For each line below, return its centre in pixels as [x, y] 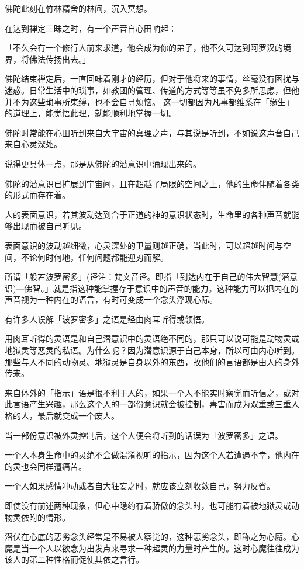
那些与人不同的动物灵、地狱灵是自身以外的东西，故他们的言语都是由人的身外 [152, 361]
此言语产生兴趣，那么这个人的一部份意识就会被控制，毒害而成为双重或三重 [148, 404]
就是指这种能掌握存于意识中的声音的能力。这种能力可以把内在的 [176, 288]
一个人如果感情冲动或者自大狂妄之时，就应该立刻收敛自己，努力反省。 [140, 486]
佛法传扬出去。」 [60, 59]
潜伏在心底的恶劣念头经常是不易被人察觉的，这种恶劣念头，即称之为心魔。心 [152, 537]
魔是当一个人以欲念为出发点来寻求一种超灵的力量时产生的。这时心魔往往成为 [152, 548]
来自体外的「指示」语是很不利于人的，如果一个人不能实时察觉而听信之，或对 [152, 392]
